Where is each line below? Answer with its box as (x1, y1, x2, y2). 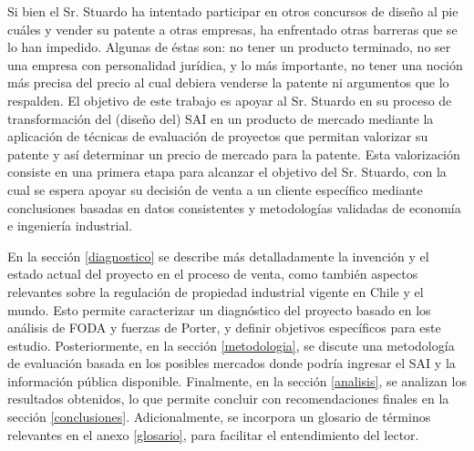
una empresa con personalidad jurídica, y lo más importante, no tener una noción (7, 55, 463, 74)
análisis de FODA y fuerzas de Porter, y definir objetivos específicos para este (7, 318, 441, 337)
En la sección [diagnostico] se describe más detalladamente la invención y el (7, 246, 429, 265)
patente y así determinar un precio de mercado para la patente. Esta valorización (7, 144, 460, 163)
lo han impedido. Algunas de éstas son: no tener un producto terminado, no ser (7, 37, 451, 56)
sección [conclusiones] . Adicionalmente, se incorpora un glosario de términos (7, 407, 431, 426)
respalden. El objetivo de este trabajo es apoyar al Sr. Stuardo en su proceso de (7, 90, 452, 109)
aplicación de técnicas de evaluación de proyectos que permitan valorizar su (7, 127, 428, 146)
